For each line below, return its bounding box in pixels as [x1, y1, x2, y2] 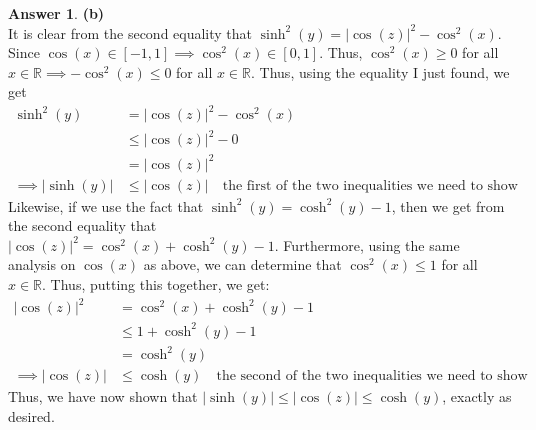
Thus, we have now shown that [8, 386, 198, 407]
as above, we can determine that [143, 254, 342, 275]
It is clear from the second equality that [8, 22, 253, 43]
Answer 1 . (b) [8, 3, 105, 23]
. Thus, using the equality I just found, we [251, 61, 510, 82]
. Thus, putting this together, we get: [42, 273, 270, 294]
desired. [8, 405, 55, 426]
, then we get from [391, 195, 505, 216]
